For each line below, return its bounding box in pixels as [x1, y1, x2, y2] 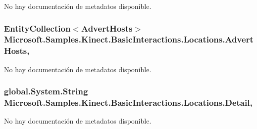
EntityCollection [4, 22, 71, 34]
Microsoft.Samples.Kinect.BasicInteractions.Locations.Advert [4, 33, 254, 45]
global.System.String [4, 85, 88, 97]
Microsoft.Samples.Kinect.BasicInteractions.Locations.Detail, [4, 96, 253, 109]
